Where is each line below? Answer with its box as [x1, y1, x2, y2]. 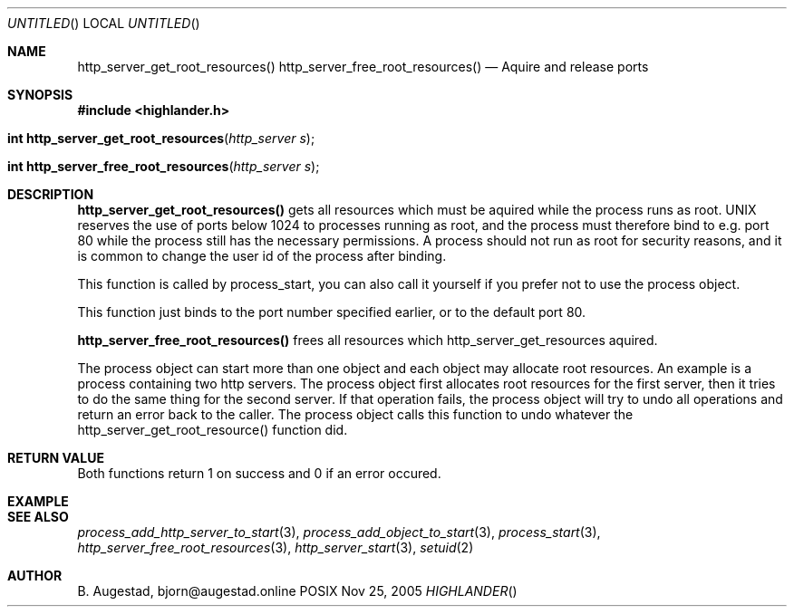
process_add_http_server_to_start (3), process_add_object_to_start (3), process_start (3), [77, 524, 601, 540]
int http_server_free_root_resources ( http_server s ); [7, 158, 320, 174]
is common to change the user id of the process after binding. [77, 248, 447, 264]
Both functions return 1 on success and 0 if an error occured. [77, 465, 441, 481]
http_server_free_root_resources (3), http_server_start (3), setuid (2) [77, 540, 474, 555]
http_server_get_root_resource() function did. [77, 422, 348, 437]
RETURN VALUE [7, 450, 104, 465]
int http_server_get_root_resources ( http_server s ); [7, 130, 315, 146]
